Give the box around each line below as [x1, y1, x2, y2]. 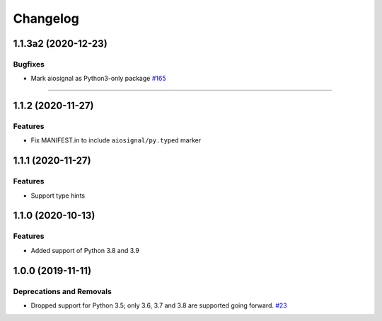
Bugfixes [13, 59, 45, 69]
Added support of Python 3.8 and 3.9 [30, 246, 139, 254]
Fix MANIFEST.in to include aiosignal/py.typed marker [30, 136, 202, 145]
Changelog [13, 11, 79, 26]
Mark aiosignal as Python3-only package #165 [30, 74, 166, 83]
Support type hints [30, 191, 85, 200]
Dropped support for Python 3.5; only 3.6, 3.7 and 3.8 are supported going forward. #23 [30, 301, 287, 310]
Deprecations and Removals [13, 286, 112, 296]
